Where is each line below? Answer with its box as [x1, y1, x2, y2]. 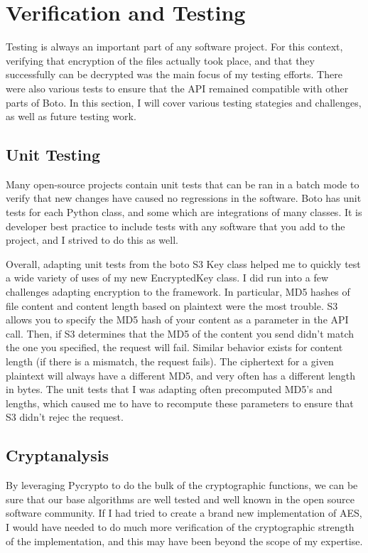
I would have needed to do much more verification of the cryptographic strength [6, 519, 355, 534]
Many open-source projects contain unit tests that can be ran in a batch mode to [6, 176, 359, 191]
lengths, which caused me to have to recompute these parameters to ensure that [6, 395, 354, 410]
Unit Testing [6, 144, 101, 166]
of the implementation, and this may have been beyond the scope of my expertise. [6, 533, 363, 548]
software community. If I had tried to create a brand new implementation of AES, [6, 505, 362, 520]
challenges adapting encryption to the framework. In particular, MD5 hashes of [6, 284, 350, 299]
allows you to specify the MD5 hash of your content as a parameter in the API [6, 312, 349, 327]
